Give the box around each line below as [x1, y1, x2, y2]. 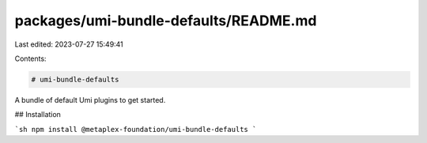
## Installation [14, 110, 61, 119]
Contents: [14, 54, 47, 63]
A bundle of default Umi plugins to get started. [14, 95, 166, 104]
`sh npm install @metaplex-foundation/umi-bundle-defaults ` [14, 125, 257, 134]
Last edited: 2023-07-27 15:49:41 [14, 40, 124, 49]
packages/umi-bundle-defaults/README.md [14, 12, 317, 29]
